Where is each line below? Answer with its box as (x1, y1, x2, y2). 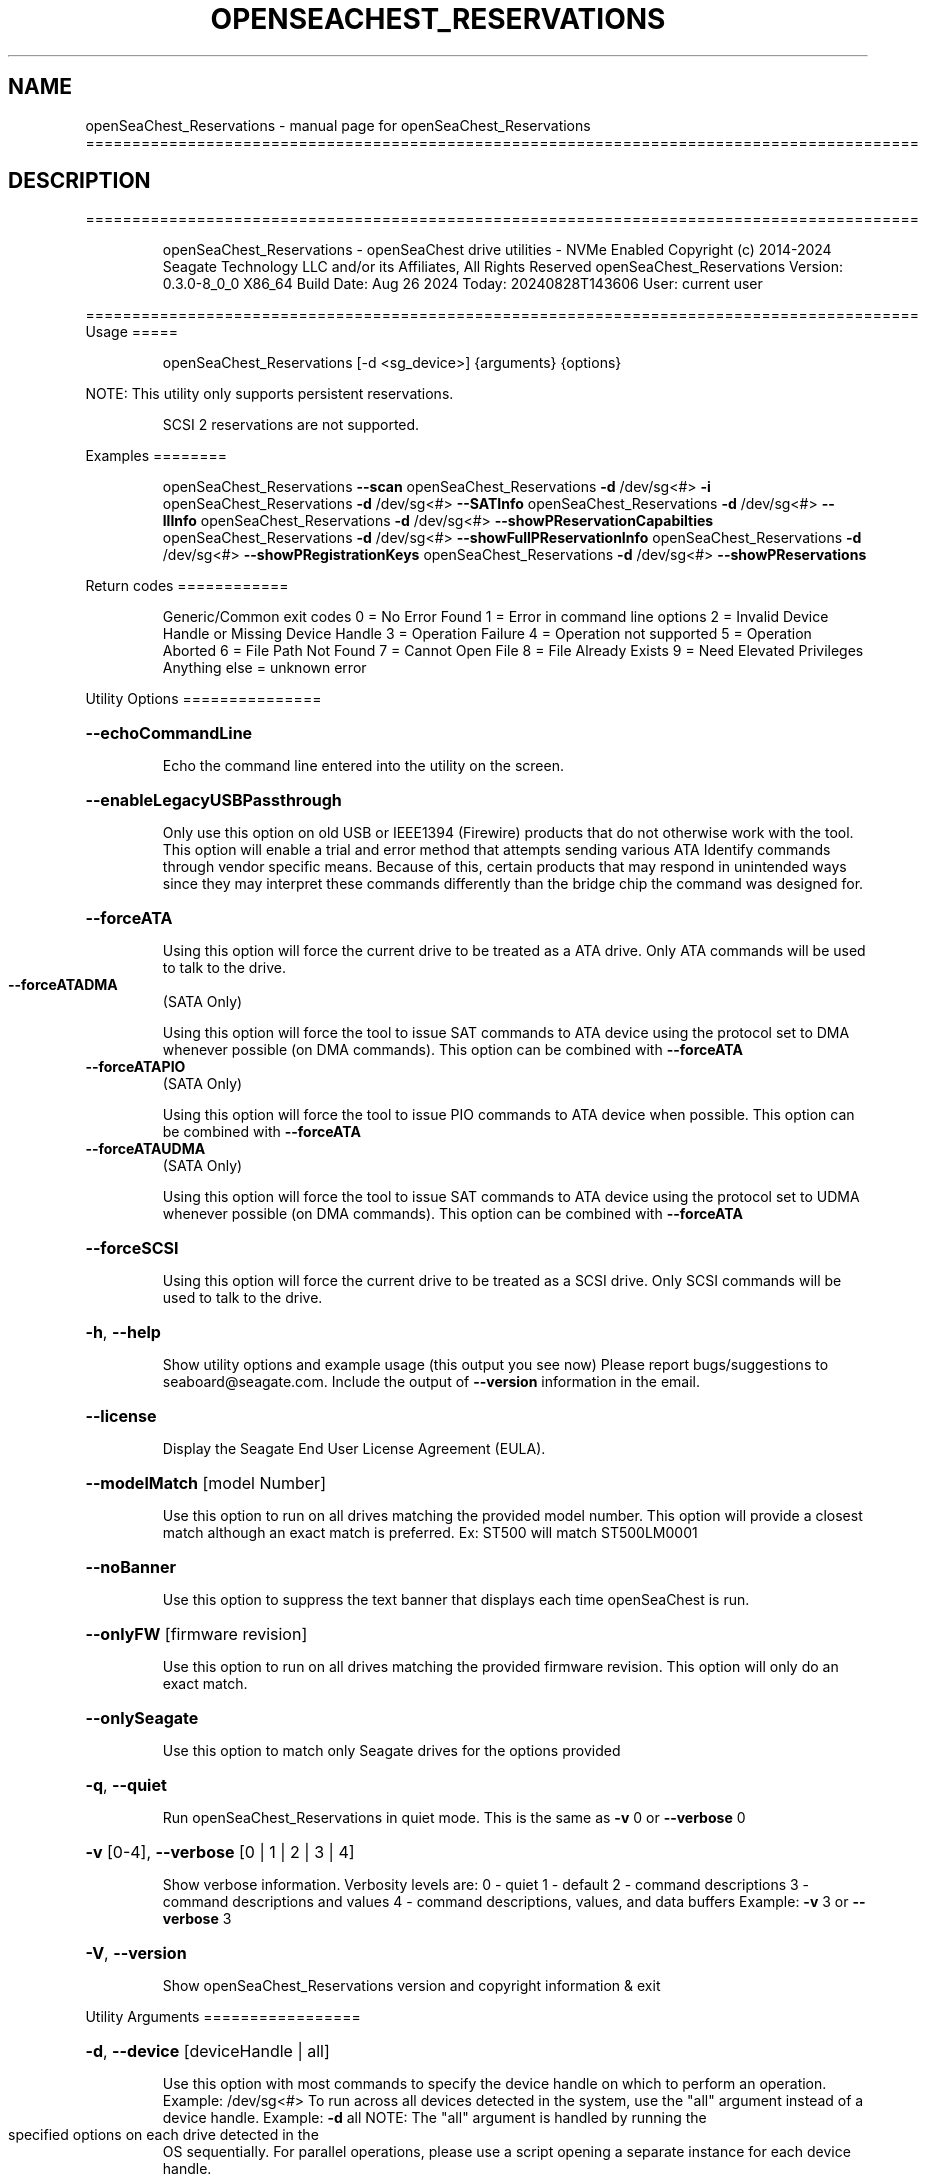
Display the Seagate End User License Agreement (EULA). (162, 1440, 546, 1458)
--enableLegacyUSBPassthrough (85, 790, 342, 811)
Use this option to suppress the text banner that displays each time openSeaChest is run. (162, 1591, 750, 1609)
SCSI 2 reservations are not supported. (162, 416, 420, 434)
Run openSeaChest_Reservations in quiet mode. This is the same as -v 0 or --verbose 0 (162, 1809, 746, 1827)
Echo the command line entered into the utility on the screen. (162, 757, 564, 775)
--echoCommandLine (85, 723, 253, 744)
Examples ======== (85, 447, 228, 465)
